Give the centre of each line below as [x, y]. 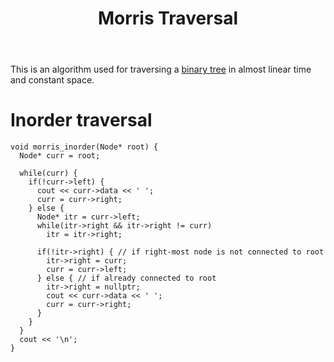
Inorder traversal [81, 120]
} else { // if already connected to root [126, 278]
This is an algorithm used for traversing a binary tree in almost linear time [161, 69]
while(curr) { [48, 173]
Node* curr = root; [60, 156]
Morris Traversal [168, 18]
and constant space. [52, 80]
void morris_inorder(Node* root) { [84, 147]
